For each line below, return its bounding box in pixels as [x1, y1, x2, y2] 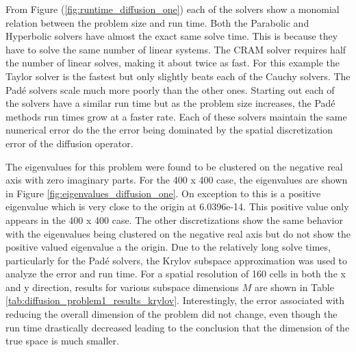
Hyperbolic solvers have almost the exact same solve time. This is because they [5, 29, 338, 43]
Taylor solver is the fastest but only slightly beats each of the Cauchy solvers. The [5, 68, 351, 83]
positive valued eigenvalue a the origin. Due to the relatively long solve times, [5, 240, 331, 254]
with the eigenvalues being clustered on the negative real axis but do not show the [5, 226, 351, 240]
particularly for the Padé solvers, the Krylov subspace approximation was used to [5, 253, 348, 267]
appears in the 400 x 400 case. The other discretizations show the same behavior [5, 212, 343, 227]
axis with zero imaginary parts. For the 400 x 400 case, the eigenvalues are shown [5, 173, 348, 187]
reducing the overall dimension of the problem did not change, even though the [5, 307, 338, 321]
